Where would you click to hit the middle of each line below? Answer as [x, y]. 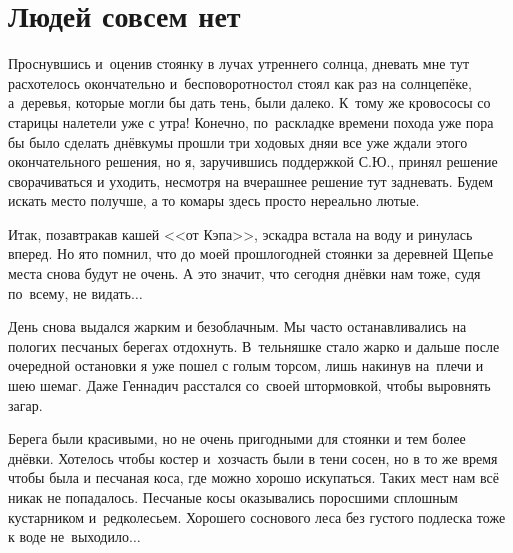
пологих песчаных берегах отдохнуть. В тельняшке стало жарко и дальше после [254, 345]
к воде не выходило [68, 536]
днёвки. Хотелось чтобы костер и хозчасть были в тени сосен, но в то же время [253, 457]
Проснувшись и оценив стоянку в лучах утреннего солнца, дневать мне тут [239, 63]
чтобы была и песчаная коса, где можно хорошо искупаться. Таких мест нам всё [253, 477]
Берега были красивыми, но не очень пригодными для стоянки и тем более [237, 438]
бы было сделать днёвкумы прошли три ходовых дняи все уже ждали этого [238, 141]
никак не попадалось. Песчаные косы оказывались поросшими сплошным [233, 497]
